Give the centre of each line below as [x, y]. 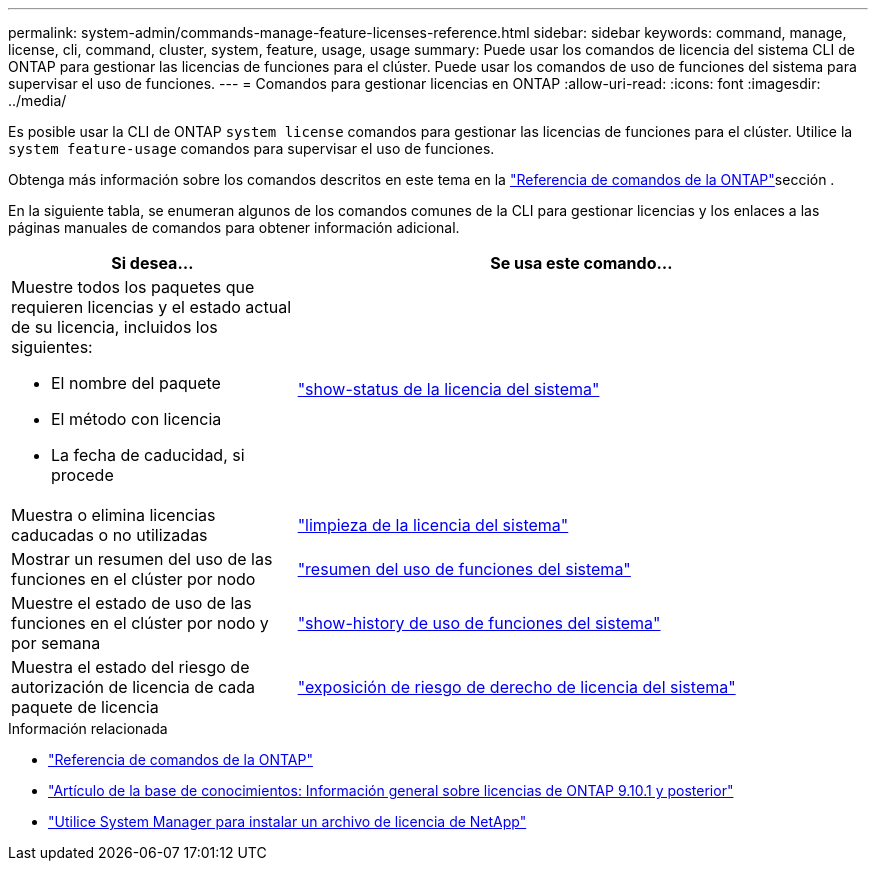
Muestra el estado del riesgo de [130, 667]
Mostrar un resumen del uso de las [142, 559]
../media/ [37, 100]
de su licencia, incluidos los [114, 327]
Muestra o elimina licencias [113, 515]
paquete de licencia [85, 707]
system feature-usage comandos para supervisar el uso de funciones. [251, 148]
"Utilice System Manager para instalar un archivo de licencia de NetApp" [287, 821]
